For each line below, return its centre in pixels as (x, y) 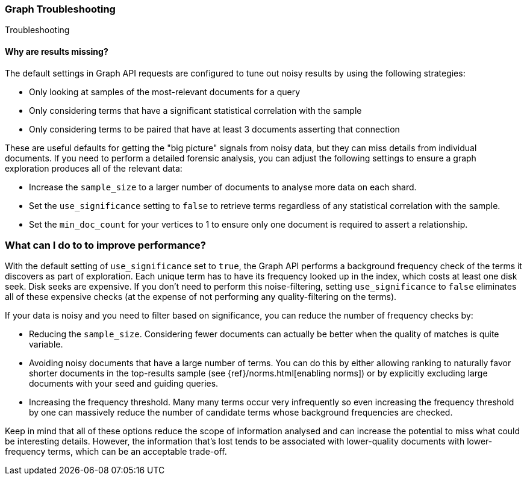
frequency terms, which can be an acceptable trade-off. (116, 452)
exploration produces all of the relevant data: (94, 168)
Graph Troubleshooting (60, 9)
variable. (46, 344)
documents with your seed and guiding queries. (124, 384)
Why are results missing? (57, 51)
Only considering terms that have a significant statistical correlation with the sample (195, 110)
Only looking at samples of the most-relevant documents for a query (165, 92)
